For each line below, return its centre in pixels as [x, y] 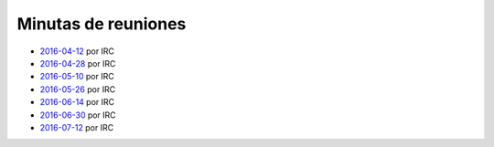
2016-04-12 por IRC [77, 51]
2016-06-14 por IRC [77, 102]
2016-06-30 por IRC [78, 115]
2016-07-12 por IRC [77, 127]
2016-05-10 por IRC [77, 77]
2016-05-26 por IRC [78, 89]
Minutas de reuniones [102, 24]
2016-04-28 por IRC [78, 63]
